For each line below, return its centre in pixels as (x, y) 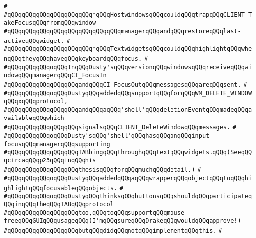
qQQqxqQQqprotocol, (36, 101)
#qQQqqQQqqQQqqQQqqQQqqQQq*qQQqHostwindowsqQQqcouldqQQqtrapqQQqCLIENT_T (128, 15)
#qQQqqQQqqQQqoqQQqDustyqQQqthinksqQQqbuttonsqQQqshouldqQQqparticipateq (128, 196)
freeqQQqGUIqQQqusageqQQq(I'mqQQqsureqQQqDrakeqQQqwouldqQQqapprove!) (123, 221)
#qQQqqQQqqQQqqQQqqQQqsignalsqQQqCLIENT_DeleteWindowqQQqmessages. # (120, 128)
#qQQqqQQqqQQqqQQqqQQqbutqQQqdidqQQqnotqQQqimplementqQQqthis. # (113, 231)
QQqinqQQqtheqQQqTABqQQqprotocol (59, 205)
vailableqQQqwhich (34, 118)
